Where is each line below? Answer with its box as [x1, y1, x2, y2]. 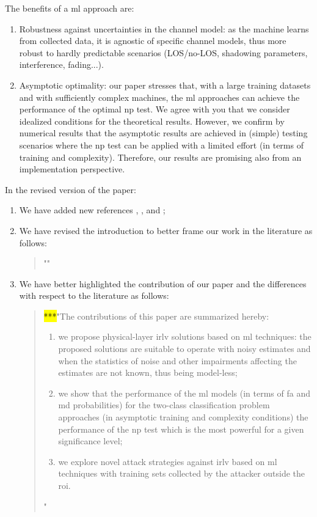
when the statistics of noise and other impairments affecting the [58, 354, 297, 367]
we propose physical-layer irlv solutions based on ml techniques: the [58, 330, 312, 343]
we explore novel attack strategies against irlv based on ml [58, 455, 277, 468]
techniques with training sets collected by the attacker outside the [58, 467, 305, 480]
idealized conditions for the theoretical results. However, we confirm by [19, 114, 285, 127]
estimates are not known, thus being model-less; [58, 366, 238, 379]
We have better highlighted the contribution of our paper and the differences [19, 277, 307, 290]
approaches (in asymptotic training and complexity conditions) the [58, 411, 308, 424]
